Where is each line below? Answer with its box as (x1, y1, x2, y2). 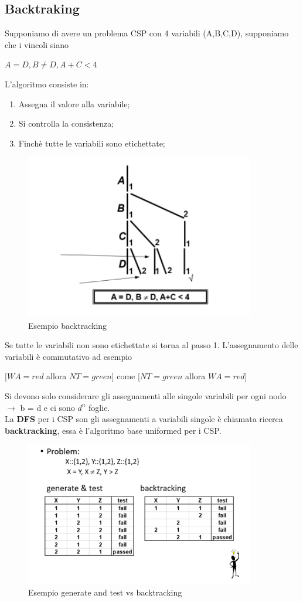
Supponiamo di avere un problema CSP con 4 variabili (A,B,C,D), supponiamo (5, 27, 289, 39)
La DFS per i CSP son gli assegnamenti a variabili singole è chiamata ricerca (5, 413, 283, 425)
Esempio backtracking (28, 319, 107, 331)
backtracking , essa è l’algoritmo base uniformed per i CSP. (5, 424, 222, 436)
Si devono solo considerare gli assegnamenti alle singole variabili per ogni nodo (5, 389, 287, 402)
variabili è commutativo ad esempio (5, 350, 132, 362)
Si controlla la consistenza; (18, 117, 114, 130)
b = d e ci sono (20, 401, 75, 413)
